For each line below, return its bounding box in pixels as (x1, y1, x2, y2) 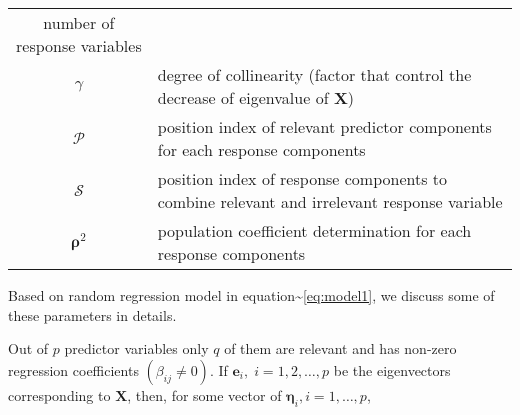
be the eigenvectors (333, 359, 451, 380)
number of (43, 11, 115, 34)
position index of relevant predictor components (157, 115, 492, 138)
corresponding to (8, 384, 111, 405)
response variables (16, 34, 142, 57)
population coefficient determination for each (157, 219, 472, 242)
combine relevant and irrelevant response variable (157, 190, 503, 213)
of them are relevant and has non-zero (224, 338, 457, 359)
